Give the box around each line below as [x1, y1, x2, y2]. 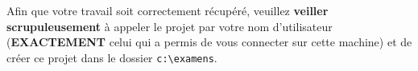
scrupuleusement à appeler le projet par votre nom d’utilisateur [6, 18, 333, 34]
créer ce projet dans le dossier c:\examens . [6, 49, 217, 65]
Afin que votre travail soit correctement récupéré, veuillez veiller [6, 2, 329, 18]
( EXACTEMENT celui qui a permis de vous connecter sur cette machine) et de [6, 34, 412, 50]
